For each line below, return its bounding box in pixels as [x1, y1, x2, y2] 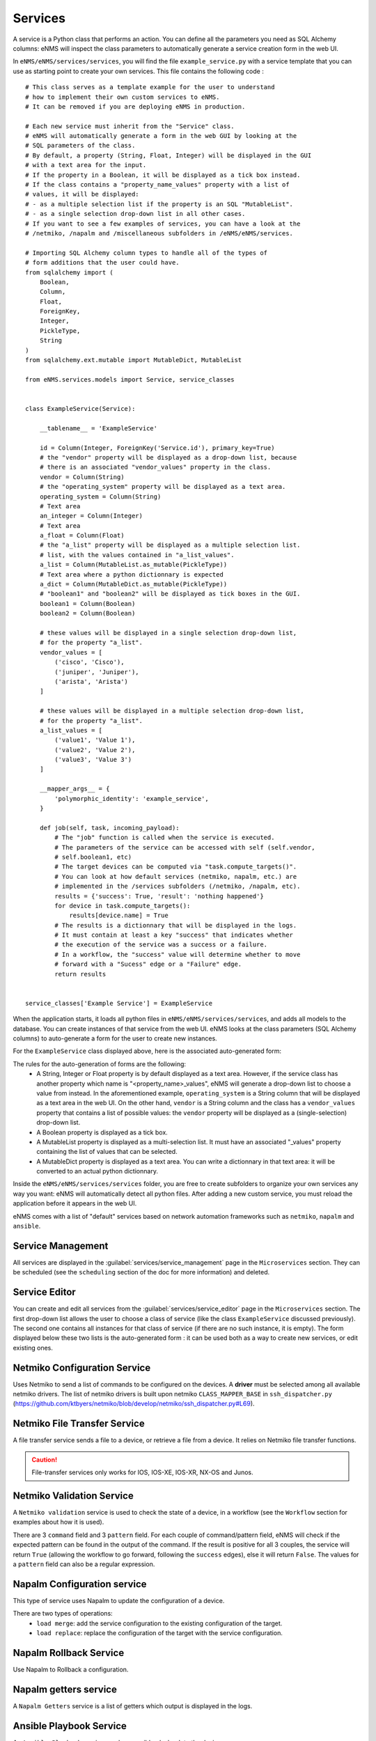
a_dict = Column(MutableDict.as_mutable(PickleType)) [39, 580, 228, 588]
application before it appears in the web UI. [13, 1199, 137, 1208]
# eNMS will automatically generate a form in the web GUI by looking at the [25, 132, 297, 140]
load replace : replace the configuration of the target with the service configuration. [36, 1629, 283, 1637]
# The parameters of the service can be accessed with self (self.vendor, [54, 843, 315, 851]
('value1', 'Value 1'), [54, 736, 136, 744]
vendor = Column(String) [39, 473, 125, 481]
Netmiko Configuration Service [13, 1361, 151, 1373]
